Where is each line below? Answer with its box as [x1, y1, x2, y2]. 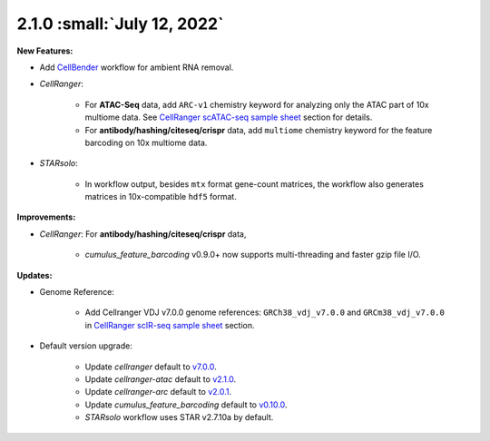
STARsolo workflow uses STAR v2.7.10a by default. [84, 412, 274, 423]
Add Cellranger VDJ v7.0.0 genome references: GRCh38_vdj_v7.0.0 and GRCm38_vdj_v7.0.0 [84, 307, 445, 318]
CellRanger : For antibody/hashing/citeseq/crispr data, [39, 228, 247, 240]
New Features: [16, 45, 73, 56]
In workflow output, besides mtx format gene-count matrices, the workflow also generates [84, 178, 424, 190]
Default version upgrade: [39, 340, 133, 351]
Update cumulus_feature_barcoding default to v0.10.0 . [84, 399, 288, 410]
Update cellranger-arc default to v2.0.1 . [84, 387, 231, 397]
